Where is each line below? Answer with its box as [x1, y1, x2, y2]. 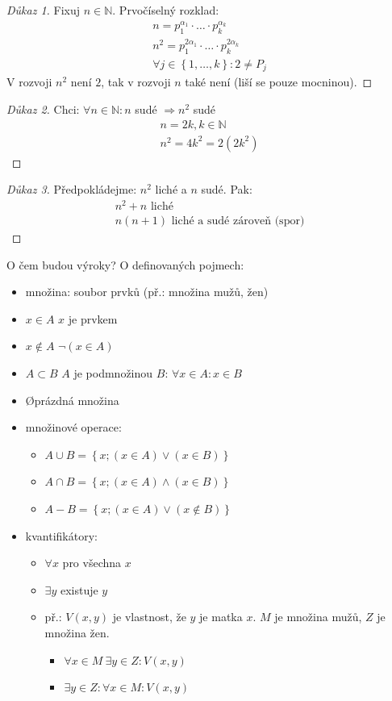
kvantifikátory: [25, 527, 98, 544]
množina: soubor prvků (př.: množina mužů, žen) [25, 283, 269, 300]
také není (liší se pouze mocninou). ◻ [185, 73, 373, 90]
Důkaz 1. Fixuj [6, 2, 81, 18]
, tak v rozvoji [101, 73, 171, 90]
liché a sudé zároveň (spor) [171, 215, 305, 227]
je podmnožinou [73, 364, 153, 381]
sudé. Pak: [201, 181, 252, 198]
